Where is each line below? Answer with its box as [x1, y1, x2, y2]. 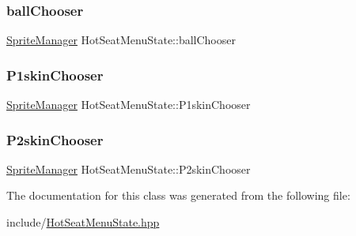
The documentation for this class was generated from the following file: [6, 187, 350, 204]
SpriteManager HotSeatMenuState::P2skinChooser [6, 160, 251, 177]
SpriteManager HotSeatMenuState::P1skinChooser [6, 96, 251, 113]
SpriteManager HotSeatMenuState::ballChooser [6, 32, 236, 48]
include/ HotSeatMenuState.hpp [6, 214, 160, 230]
